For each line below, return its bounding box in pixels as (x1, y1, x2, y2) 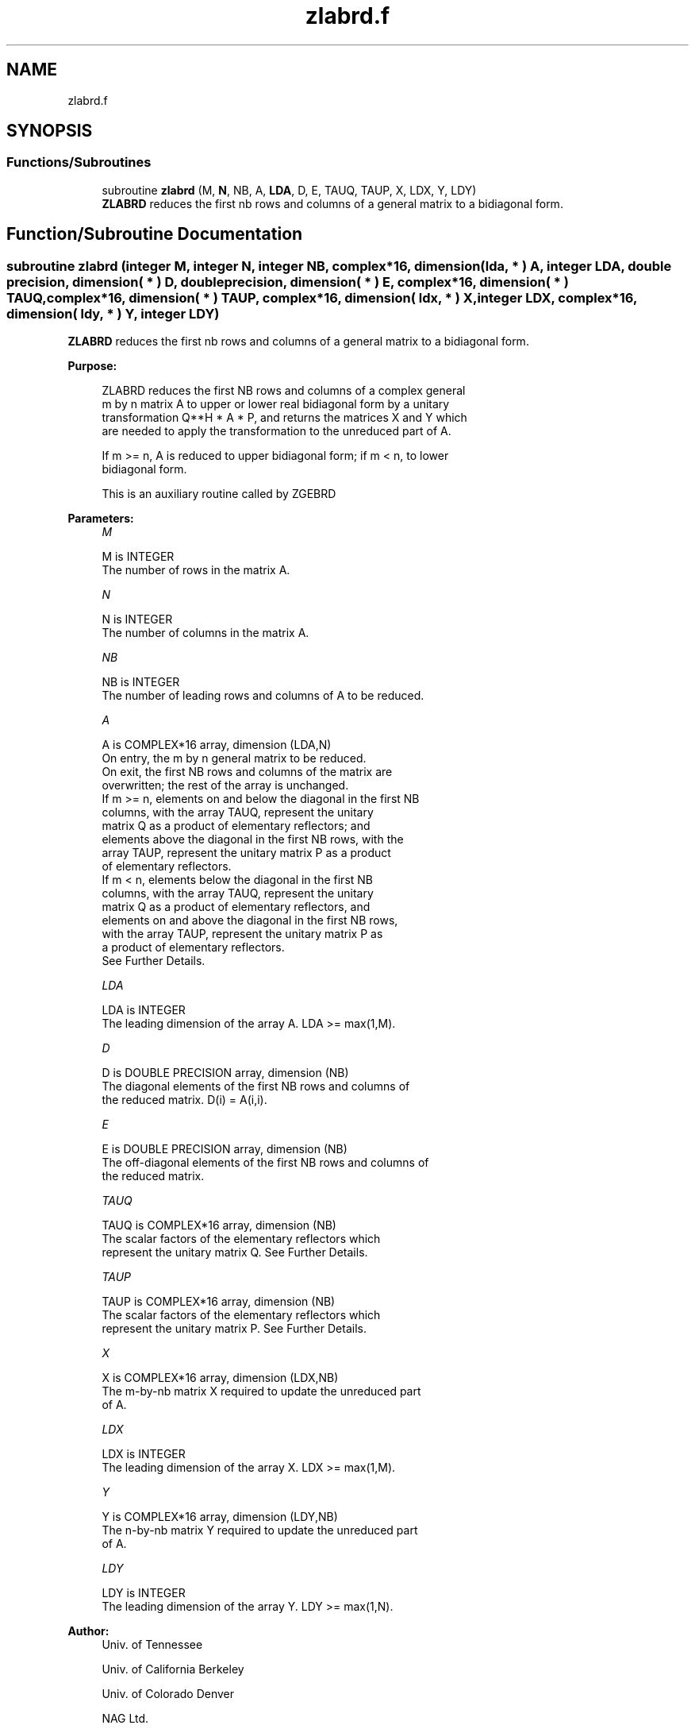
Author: (67, 1624, 109, 1638)
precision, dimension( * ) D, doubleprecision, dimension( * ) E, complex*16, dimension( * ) (6, 273, 569, 290)
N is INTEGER (102, 612, 173, 627)
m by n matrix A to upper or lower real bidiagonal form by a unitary (102, 397, 450, 411)
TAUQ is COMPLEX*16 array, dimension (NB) (102, 1218, 336, 1233)
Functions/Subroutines (6, 154, 152, 171)
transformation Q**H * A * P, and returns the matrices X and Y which (102, 411, 467, 425)
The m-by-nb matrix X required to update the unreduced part (102, 1384, 421, 1399)
